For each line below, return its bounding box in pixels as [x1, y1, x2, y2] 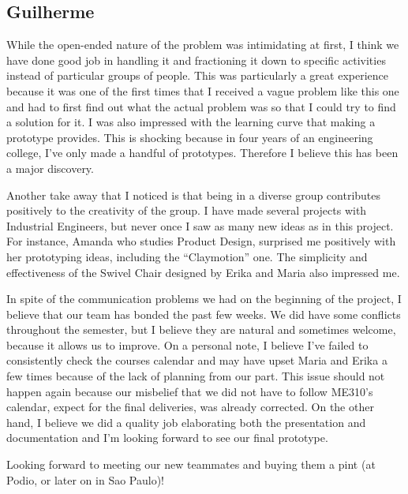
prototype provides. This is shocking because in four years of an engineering [6, 129, 373, 145]
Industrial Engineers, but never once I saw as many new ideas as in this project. [6, 217, 394, 234]
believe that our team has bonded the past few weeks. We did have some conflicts [6, 305, 401, 322]
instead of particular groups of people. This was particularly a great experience [6, 67, 388, 84]
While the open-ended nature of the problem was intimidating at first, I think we [6, 36, 399, 53]
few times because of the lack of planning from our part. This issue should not [6, 368, 385, 384]
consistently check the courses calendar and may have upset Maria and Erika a [6, 352, 387, 369]
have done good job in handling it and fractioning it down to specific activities [6, 51, 386, 68]
